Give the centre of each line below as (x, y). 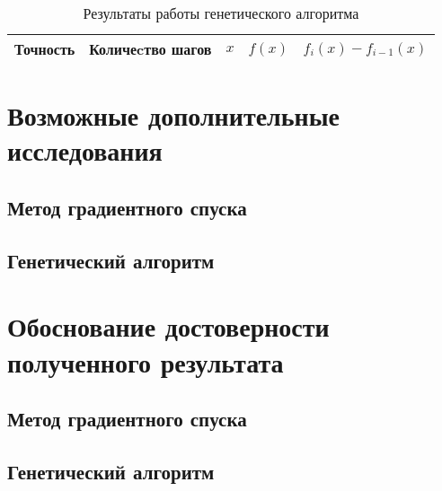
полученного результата (146, 361)
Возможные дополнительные (174, 115)
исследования (85, 150)
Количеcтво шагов (150, 49)
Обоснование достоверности (168, 326)
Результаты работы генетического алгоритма (221, 13)
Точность (45, 49)
